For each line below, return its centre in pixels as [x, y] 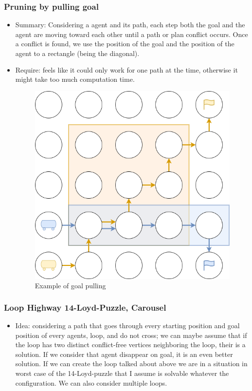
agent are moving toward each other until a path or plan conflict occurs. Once [132, 34]
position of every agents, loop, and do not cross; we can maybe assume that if [131, 335]
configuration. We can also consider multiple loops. [91, 382]
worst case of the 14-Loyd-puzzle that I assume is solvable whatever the [122, 373]
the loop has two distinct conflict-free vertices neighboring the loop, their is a [130, 344]
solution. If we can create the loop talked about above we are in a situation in [131, 363]
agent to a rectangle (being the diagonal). [77, 53]
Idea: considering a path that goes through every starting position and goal [127, 325]
